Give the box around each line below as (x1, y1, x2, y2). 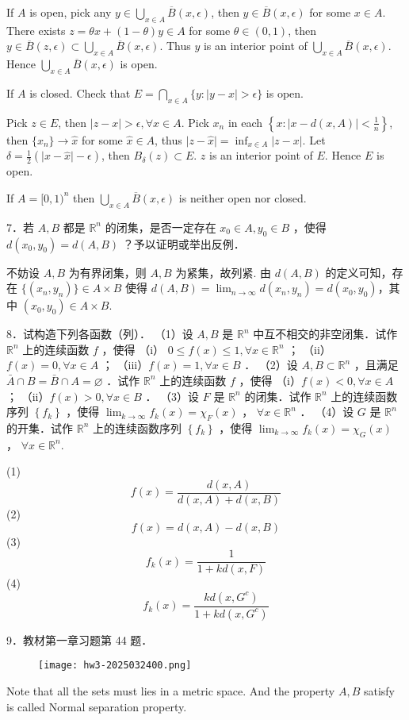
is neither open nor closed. (178, 189, 307, 206)
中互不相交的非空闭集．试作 (253, 325, 398, 342)
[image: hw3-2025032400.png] (38, 660, 192, 672)
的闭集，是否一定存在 (105, 218, 216, 235)
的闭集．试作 (244, 387, 312, 404)
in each (227, 114, 263, 130)
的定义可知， (325, 264, 392, 280)
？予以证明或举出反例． (122, 235, 245, 252)
